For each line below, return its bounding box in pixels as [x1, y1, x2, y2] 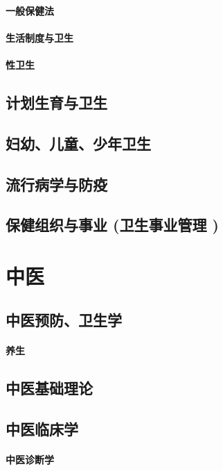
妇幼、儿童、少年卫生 [6, 132, 151, 154]
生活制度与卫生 [6, 30, 73, 44]
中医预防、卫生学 [6, 309, 122, 331]
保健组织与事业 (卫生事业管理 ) [6, 214, 219, 235]
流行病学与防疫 [6, 173, 107, 195]
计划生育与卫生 [6, 91, 107, 113]
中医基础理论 [6, 377, 93, 399]
